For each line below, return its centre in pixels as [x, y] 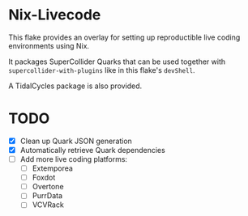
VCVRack [48, 205]
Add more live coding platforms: [74, 159]
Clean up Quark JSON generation [76, 141]
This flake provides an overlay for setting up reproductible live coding [124, 37]
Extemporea [52, 168]
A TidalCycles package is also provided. [75, 86]
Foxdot [44, 178]
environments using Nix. [49, 45]
